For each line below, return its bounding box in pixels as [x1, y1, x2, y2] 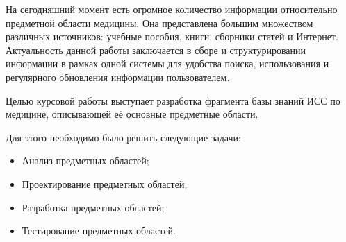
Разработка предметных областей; [22, 200, 165, 214]
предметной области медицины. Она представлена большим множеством [6, 15, 313, 30]
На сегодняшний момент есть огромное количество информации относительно [6, 2, 338, 16]
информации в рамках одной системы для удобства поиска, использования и [6, 56, 329, 71]
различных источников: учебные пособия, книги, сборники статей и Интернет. [6, 29, 338, 44]
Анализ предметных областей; [22, 153, 149, 168]
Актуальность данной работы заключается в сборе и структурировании [6, 42, 306, 57]
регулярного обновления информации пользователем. [6, 69, 230, 84]
